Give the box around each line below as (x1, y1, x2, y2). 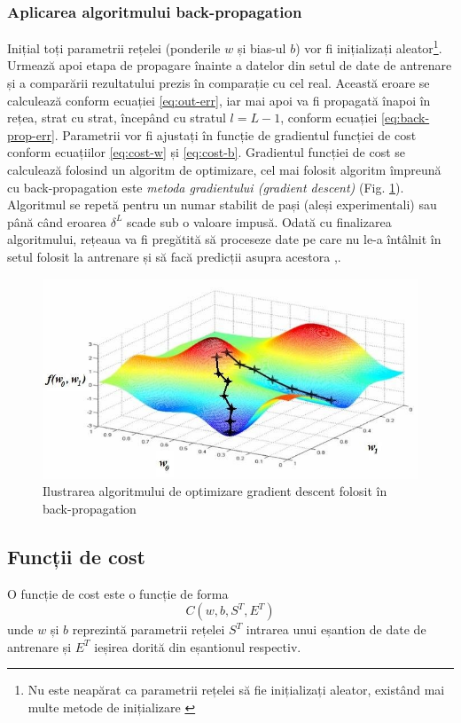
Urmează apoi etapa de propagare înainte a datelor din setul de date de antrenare (7, 56, 452, 75)
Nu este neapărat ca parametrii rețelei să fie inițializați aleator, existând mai (27, 680, 445, 699)
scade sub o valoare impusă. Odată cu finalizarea (127, 212, 392, 231)
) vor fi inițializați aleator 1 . (295, 36, 442, 57)
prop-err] (7, 125, 55, 144)
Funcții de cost (7, 542, 145, 570)
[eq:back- (381, 108, 430, 127)
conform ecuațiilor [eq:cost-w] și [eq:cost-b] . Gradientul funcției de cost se (7, 143, 405, 161)
